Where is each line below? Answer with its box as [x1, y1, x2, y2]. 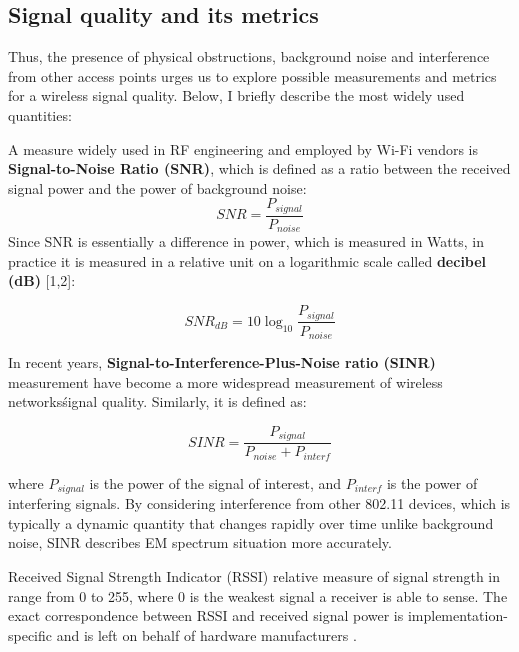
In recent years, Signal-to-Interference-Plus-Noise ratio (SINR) [8, 352, 436, 373]
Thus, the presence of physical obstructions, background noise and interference [8, 46, 490, 67]
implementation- [407, 605, 508, 626]
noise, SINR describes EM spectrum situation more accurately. [8, 532, 392, 553]
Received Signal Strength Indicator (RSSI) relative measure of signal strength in [8, 565, 500, 586]
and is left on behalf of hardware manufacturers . [56, 624, 357, 645]
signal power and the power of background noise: [8, 177, 307, 198]
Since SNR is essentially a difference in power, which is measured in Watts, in [8, 231, 484, 252]
